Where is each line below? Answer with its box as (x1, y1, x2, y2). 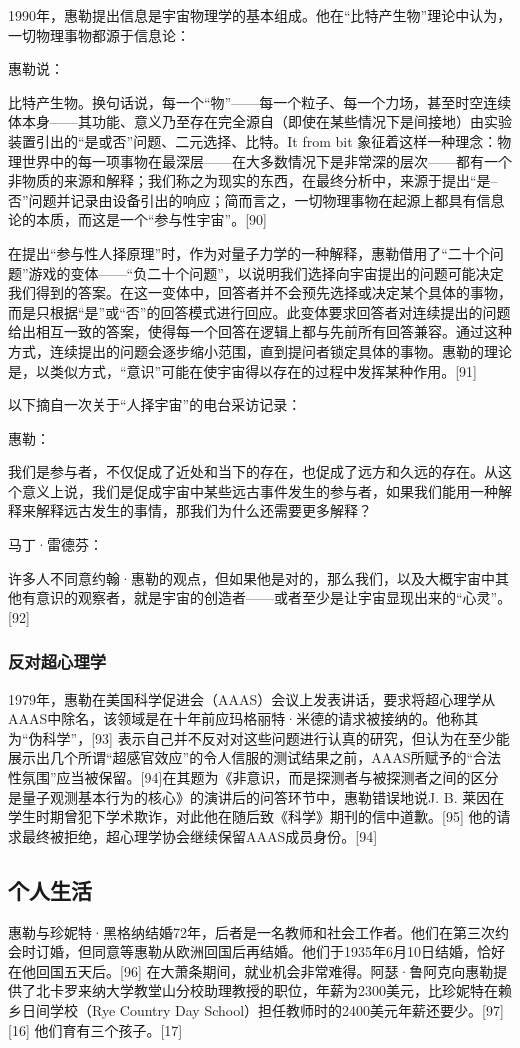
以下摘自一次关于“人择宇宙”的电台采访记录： (8, 394, 302, 415)
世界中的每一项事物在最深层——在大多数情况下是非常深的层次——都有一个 (21, 150, 512, 171)
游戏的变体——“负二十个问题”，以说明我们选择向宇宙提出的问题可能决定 (28, 262, 504, 283)
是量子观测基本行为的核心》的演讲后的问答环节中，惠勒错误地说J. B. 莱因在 (8, 786, 505, 807)
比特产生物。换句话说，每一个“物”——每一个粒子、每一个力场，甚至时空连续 (8, 91, 512, 112)
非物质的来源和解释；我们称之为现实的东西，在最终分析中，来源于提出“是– (8, 170, 498, 191)
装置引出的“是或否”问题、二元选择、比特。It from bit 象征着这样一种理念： (8, 130, 498, 151)
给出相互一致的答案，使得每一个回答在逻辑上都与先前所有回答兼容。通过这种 (8, 321, 512, 342)
